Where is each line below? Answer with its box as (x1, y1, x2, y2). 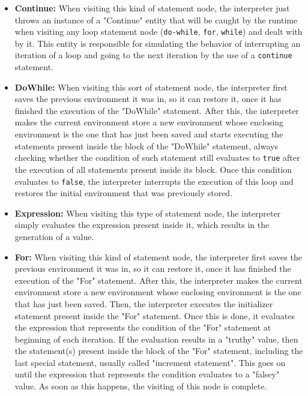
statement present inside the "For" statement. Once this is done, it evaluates (14, 309, 295, 322)
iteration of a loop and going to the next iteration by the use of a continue (14, 49, 292, 61)
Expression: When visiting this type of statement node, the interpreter (14, 206, 281, 219)
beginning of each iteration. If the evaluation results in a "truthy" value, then (14, 332, 298, 345)
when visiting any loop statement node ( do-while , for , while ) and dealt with (14, 25, 303, 38)
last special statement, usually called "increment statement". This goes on (14, 356, 286, 368)
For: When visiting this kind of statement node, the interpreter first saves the (14, 250, 302, 263)
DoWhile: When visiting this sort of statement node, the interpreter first (14, 80, 288, 93)
